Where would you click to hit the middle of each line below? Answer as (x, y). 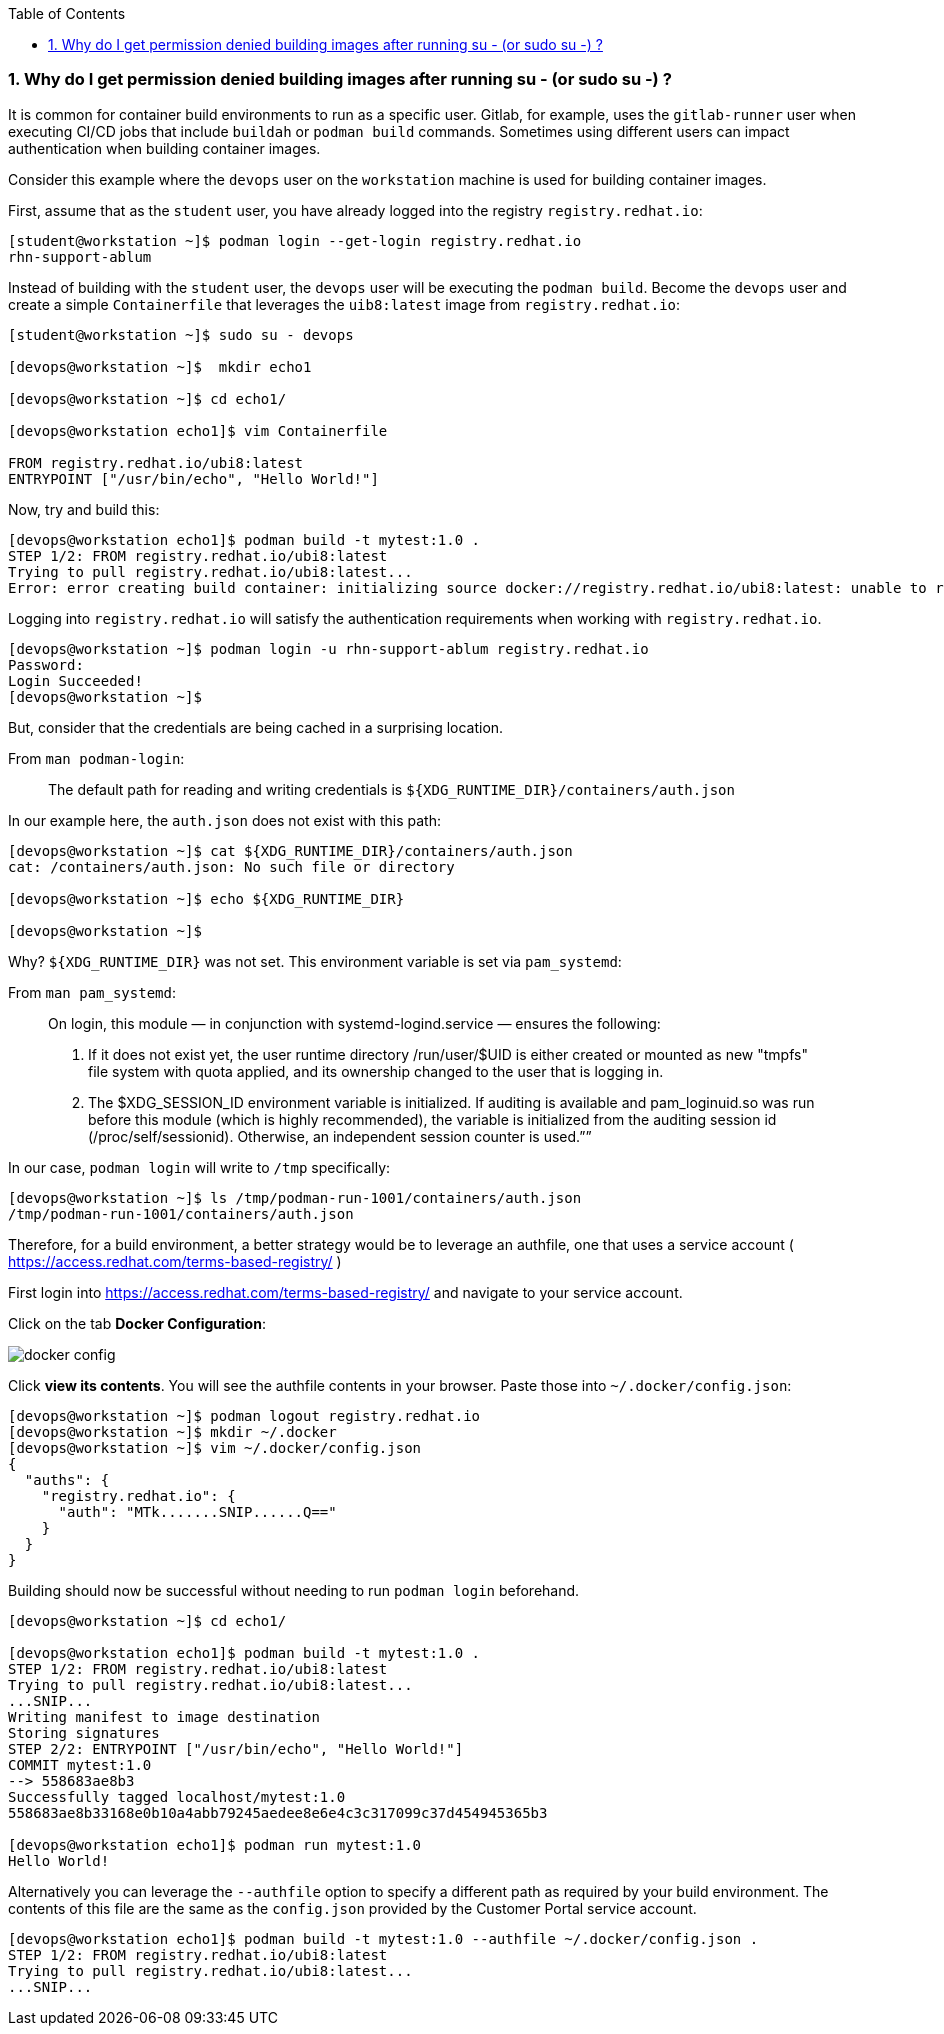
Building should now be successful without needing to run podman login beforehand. (294, 1590)
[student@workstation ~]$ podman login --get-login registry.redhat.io (295, 240)
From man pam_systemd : (92, 992)
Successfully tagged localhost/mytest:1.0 (177, 1796)
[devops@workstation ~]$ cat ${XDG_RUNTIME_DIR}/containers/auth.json (290, 850)
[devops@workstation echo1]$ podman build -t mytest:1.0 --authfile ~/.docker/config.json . (383, 1938)
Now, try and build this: (84, 509)
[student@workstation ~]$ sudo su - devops (181, 334)
